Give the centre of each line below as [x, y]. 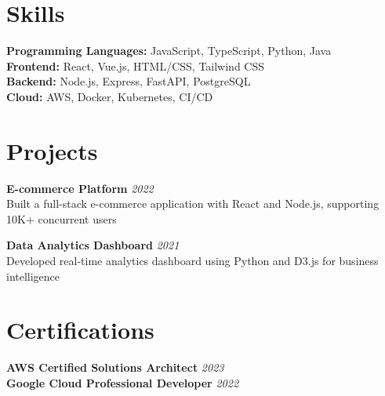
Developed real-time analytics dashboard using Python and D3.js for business [192, 260]
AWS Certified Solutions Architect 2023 [115, 367]
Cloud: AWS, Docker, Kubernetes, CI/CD [110, 96]
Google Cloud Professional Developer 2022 [123, 382]
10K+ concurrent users [62, 218]
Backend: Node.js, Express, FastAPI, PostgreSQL [129, 81]
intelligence [33, 276]
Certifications [80, 330]
